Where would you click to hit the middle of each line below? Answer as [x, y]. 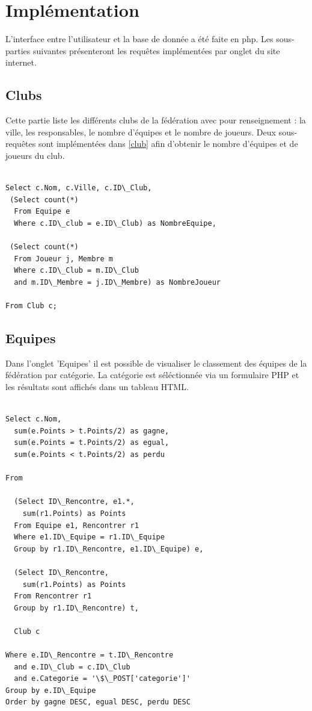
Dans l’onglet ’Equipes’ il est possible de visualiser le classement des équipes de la [156, 363]
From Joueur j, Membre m [63, 259]
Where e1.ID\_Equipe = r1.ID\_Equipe [89, 537]
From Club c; [31, 306]
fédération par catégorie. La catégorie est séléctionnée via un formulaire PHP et [152, 375]
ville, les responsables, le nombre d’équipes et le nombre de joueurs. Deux [141, 132]
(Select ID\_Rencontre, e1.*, [74, 502]
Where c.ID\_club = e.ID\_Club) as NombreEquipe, [115, 223]
